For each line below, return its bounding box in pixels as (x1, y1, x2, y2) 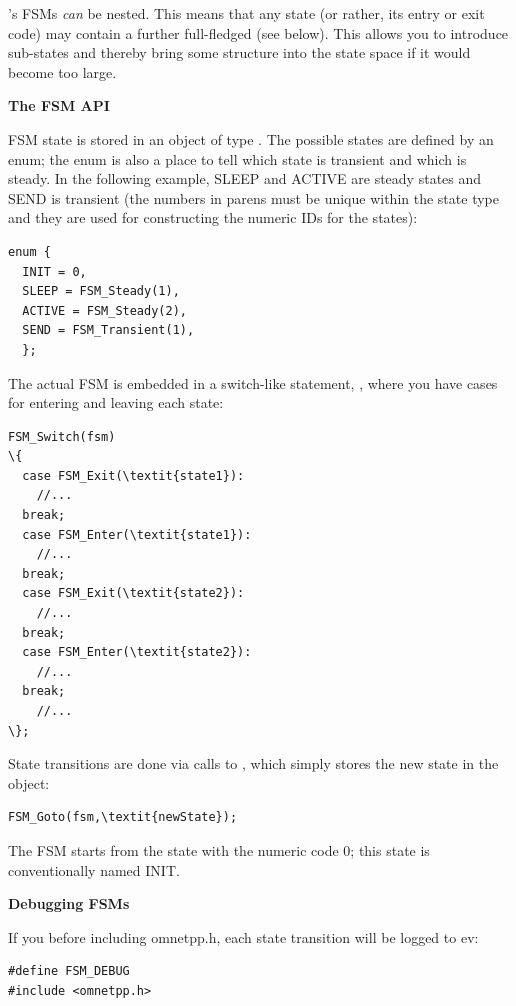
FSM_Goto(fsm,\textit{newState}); (8, 810, 238, 825)
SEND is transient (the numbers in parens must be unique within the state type (8, 187, 499, 208)
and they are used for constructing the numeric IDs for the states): (8, 207, 418, 228)
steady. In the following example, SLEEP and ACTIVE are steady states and (8, 168, 482, 189)
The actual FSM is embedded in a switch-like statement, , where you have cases (8, 372, 498, 393)
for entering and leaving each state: (8, 392, 224, 413)
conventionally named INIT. (8, 859, 180, 880)
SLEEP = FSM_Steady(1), (22, 284, 180, 299)
